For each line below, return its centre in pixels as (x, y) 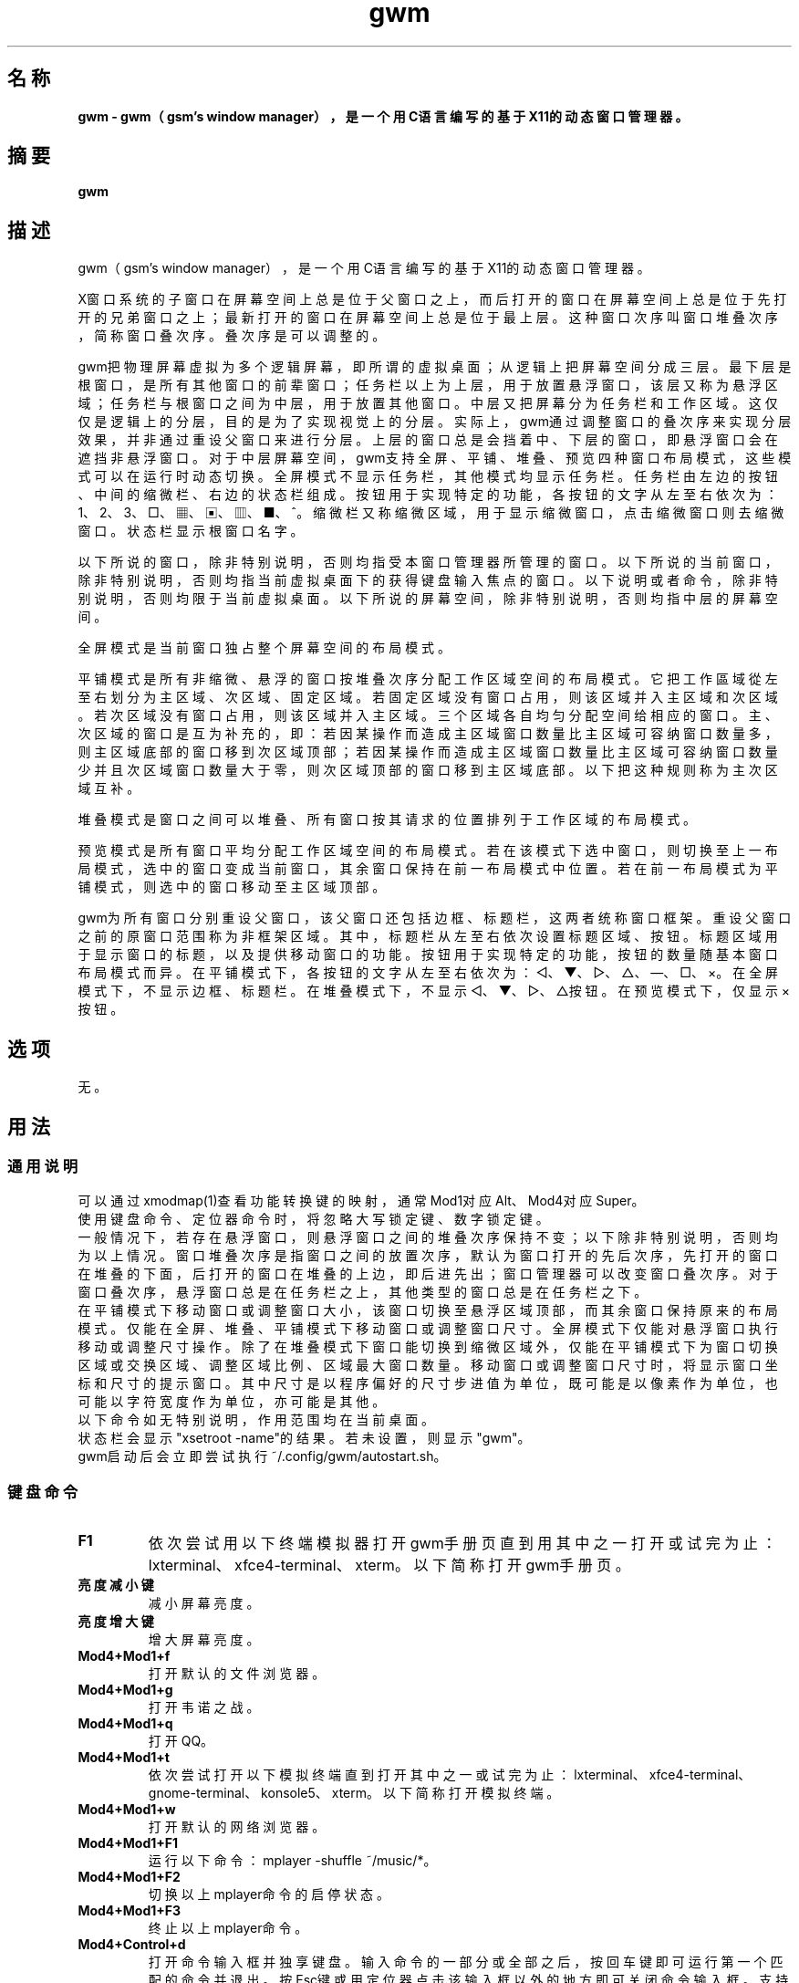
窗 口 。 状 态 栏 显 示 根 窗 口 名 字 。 (191, 531)
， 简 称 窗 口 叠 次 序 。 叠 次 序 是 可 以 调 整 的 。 (232, 336)
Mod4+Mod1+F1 (128, 1843)
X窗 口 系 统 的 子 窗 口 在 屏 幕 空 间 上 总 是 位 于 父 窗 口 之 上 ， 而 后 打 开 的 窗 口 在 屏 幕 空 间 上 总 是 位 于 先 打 (432, 299)
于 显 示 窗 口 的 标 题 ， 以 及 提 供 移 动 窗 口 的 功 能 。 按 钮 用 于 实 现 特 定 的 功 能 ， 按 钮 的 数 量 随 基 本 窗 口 (428, 955)
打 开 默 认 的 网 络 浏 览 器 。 (237, 1827)
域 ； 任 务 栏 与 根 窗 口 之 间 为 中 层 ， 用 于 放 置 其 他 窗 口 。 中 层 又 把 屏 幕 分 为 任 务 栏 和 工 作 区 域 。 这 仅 (428, 403)
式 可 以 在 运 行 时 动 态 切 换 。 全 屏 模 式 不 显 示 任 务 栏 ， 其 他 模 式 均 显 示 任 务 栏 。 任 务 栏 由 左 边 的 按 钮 (428, 476)
